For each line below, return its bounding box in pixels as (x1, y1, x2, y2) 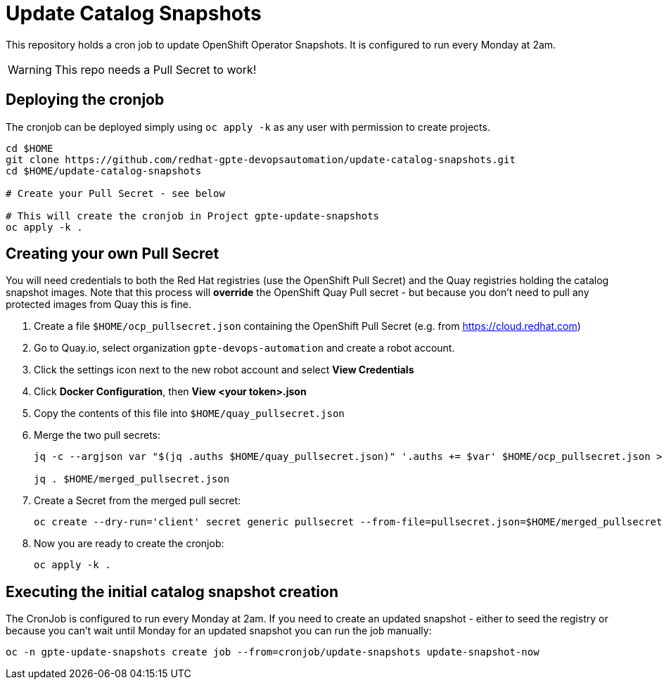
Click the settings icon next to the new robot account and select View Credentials (34, 364, 414, 376)
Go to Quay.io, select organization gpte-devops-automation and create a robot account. (34, 342, 455, 354)
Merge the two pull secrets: (34, 429, 160, 442)
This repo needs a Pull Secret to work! (54, 62, 257, 77)
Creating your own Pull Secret (6, 245, 219, 263)
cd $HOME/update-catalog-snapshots (6, 165, 202, 177)
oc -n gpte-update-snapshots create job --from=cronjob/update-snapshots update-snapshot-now (6, 646, 539, 658)
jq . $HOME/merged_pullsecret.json (34, 473, 230, 485)
